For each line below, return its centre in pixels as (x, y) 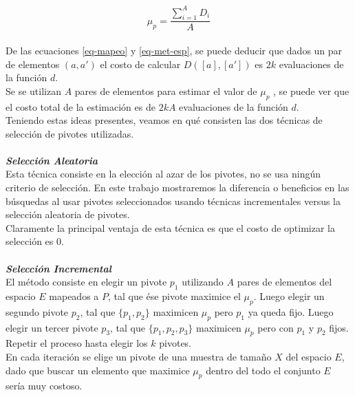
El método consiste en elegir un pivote (86, 282)
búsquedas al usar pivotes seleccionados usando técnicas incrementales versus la (173, 201)
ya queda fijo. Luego (291, 311)
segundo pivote (37, 311)
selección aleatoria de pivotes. (68, 214)
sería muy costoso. (44, 386)
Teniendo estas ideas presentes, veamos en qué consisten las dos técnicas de (164, 120)
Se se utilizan (33, 90)
